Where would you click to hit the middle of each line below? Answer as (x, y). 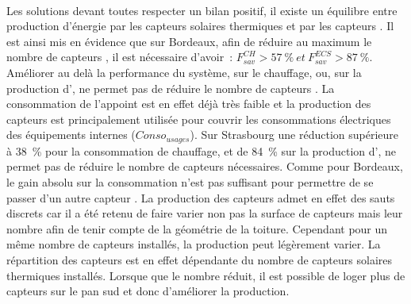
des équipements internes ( (71, 135)
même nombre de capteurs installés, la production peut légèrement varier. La (194, 244)
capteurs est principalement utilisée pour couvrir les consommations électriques (199, 119)
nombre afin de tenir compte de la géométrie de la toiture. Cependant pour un (197, 228)
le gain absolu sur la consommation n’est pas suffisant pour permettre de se (190, 181)
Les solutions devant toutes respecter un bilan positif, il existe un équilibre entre (202, 10)
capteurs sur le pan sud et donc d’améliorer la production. (148, 291)
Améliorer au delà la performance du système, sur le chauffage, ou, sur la (184, 72)
